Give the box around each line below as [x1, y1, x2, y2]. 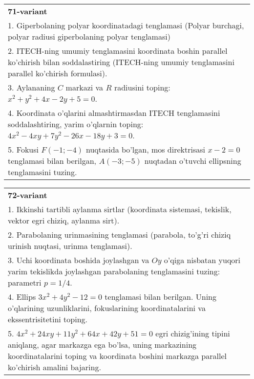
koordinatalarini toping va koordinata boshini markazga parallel [8, 350, 227, 361]
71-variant [8, 5, 47, 17]
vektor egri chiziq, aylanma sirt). [8, 215, 120, 226]
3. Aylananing [8, 82, 55, 93]
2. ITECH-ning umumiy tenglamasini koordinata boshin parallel [8, 45, 228, 56]
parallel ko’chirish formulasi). [8, 67, 107, 79]
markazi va [65, 82, 104, 93]
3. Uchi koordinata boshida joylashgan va [8, 254, 149, 266]
